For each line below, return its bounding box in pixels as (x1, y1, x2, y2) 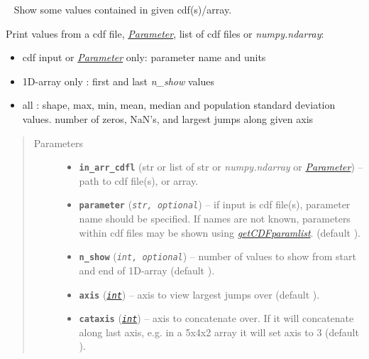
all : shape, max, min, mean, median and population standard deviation (22, 97, 336, 112)
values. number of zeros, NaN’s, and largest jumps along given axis (22, 111, 314, 126)
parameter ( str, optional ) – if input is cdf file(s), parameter (79, 197, 351, 212)
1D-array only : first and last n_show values (22, 73, 215, 88)
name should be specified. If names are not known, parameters (79, 211, 351, 226)
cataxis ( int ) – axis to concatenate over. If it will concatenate (79, 311, 354, 326)
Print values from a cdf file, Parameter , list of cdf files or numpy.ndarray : (6, 26, 324, 41)
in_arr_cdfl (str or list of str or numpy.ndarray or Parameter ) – (79, 159, 363, 174)
